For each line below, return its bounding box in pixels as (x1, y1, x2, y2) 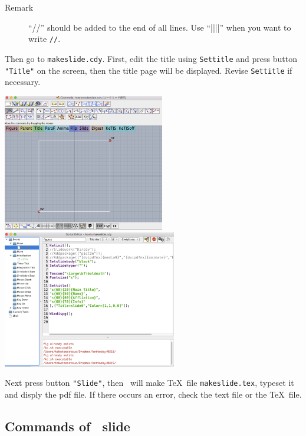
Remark (5, 1, 34, 13)
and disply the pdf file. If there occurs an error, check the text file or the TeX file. (5, 388, 302, 401)
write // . (28, 32, 61, 45)
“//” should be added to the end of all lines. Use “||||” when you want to (28, 21, 291, 33)
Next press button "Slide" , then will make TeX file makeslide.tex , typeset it (5, 376, 294, 389)
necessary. (5, 76, 41, 88)
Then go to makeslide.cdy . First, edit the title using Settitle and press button (5, 52, 297, 64)
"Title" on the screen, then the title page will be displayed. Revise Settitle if (5, 64, 292, 76)
